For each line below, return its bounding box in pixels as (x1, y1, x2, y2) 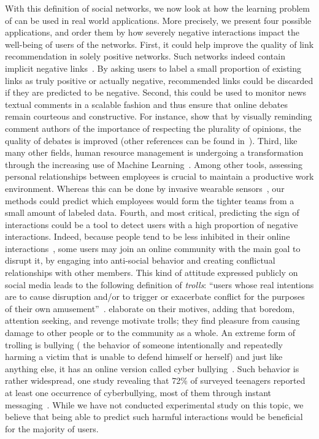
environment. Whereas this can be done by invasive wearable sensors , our (5, 181, 285, 194)
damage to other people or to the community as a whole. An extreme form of (5, 326, 296, 339)
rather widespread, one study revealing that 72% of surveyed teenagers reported (5, 374, 306, 387)
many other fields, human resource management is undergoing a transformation (5, 146, 304, 159)
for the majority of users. (5, 422, 99, 435)
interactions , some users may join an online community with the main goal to (5, 242, 301, 254)
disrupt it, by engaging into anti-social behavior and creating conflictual (5, 254, 275, 267)
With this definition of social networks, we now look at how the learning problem (5, 2, 310, 14)
